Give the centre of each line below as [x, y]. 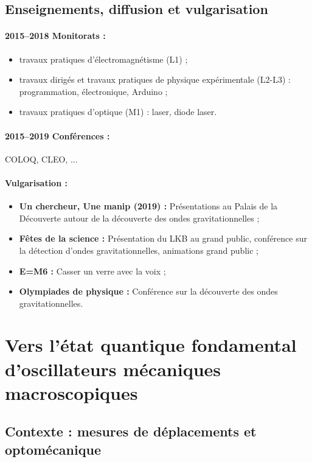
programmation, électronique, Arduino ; [93, 91]
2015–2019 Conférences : [57, 135]
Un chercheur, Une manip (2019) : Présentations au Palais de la [148, 206]
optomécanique [53, 449]
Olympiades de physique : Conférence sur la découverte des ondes [148, 291]
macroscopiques [71, 392]
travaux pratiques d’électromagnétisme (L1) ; [103, 59]
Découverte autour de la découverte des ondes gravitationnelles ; [139, 218]
